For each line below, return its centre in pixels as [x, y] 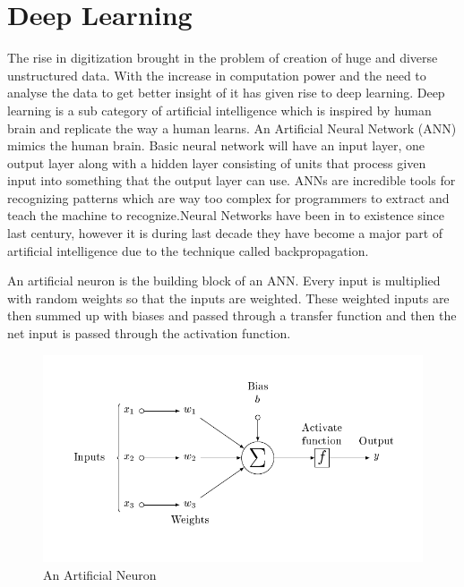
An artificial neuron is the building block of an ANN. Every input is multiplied [224, 281]
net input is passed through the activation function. [149, 333]
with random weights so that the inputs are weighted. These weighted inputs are [228, 298]
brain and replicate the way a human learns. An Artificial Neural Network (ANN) [232, 128]
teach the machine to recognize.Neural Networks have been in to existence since [226, 215]
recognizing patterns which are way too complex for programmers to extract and [228, 197]
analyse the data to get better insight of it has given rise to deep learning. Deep [226, 93]
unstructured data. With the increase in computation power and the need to [217, 75]
